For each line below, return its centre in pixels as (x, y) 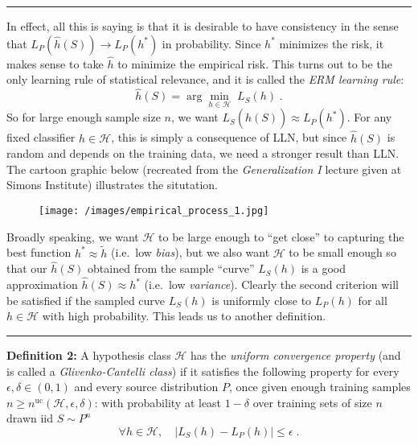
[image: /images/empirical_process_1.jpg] (154, 211)
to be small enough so (342, 252)
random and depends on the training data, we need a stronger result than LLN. (203, 153)
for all (373, 300)
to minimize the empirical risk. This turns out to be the (255, 63)
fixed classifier (41, 137)
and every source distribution (146, 387)
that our (27, 268)
